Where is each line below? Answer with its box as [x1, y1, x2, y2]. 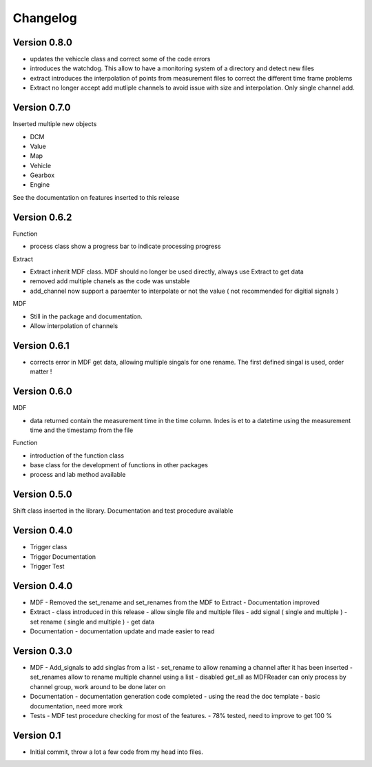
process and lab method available [30, 471, 126, 479]
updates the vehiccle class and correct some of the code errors [30, 55, 211, 63]
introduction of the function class [30, 451, 124, 460]
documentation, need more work [30, 702, 123, 710]
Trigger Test [30, 562, 65, 571]
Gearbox [30, 171, 55, 179]
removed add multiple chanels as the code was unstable [30, 277, 190, 285]
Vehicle [30, 161, 52, 170]
